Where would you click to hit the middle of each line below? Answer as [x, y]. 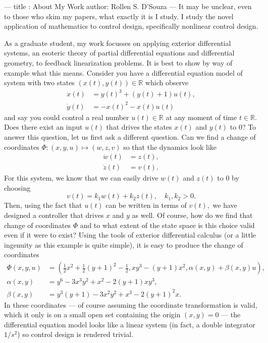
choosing [17, 187]
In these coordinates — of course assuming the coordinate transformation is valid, [131, 304]
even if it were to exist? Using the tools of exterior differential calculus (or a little [130, 235]
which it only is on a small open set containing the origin [92, 315]
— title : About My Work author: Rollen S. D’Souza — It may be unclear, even [128, 6]
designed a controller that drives [54, 215]
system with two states [39, 82]
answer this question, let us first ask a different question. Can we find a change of [130, 137]
